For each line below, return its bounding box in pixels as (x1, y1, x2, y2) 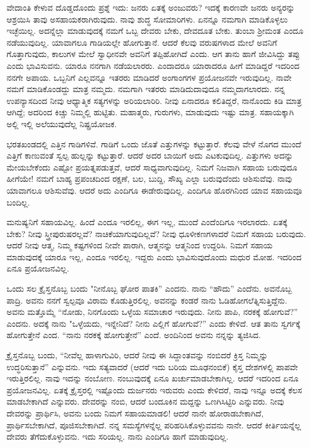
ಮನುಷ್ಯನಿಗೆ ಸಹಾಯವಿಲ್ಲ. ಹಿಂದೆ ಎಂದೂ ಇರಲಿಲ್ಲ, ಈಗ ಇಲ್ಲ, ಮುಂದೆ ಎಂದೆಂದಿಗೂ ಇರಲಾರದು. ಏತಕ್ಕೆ (7, 216, 287, 228)
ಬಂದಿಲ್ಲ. (7, 195, 30, 208)
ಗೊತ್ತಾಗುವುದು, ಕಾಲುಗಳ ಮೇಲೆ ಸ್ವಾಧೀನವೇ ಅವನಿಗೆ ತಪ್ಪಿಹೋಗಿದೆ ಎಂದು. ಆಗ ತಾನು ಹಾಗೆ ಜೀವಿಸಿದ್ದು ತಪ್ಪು (7, 48, 300, 60)
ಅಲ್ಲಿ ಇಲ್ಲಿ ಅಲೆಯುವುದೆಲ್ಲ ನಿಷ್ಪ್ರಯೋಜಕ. (7, 117, 117, 130)
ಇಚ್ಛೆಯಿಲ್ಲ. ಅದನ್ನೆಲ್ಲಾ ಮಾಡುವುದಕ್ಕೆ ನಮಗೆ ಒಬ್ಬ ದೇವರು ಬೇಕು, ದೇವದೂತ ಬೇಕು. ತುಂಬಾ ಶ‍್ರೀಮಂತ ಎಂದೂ (7, 24, 303, 37)
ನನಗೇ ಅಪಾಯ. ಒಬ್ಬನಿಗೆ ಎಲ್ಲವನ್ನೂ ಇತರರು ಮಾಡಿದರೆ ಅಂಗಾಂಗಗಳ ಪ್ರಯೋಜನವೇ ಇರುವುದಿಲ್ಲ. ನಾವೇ (7, 71, 292, 83)
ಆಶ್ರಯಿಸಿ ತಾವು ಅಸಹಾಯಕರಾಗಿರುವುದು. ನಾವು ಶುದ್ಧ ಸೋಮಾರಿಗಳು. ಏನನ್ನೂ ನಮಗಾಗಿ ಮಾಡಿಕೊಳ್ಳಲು (7, 12, 288, 25)
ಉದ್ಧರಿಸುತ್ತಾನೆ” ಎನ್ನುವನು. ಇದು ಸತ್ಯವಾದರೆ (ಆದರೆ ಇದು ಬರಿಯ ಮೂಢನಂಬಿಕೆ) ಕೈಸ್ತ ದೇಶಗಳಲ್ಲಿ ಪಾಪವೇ (7, 360, 298, 373)
